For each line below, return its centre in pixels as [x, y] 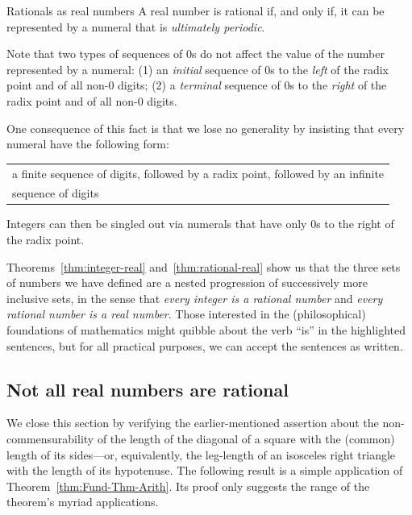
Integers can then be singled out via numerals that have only [157, 224]
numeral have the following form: [88, 144]
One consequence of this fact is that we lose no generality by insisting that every [206, 128]
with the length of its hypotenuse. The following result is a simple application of [205, 470]
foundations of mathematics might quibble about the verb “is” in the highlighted [206, 330]
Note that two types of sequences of [95, 54]
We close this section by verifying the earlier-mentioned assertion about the [193, 423]
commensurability [50, 438]
